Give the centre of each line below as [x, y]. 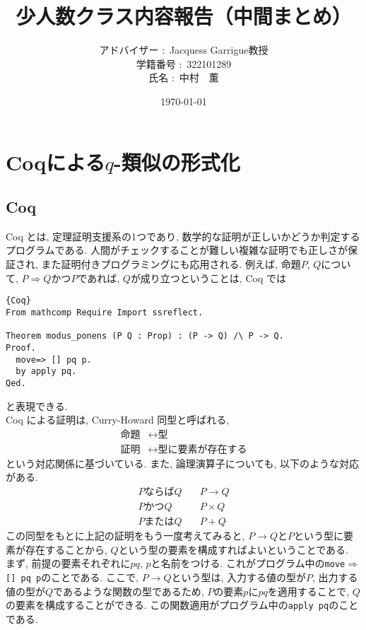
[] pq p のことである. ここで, [72, 577]
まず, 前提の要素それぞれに [68, 563]
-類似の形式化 [177, 162]
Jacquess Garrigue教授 [219, 50]
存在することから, [66, 549]
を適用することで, [308, 591]
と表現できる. [37, 406]
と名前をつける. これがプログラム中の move [248, 563]
